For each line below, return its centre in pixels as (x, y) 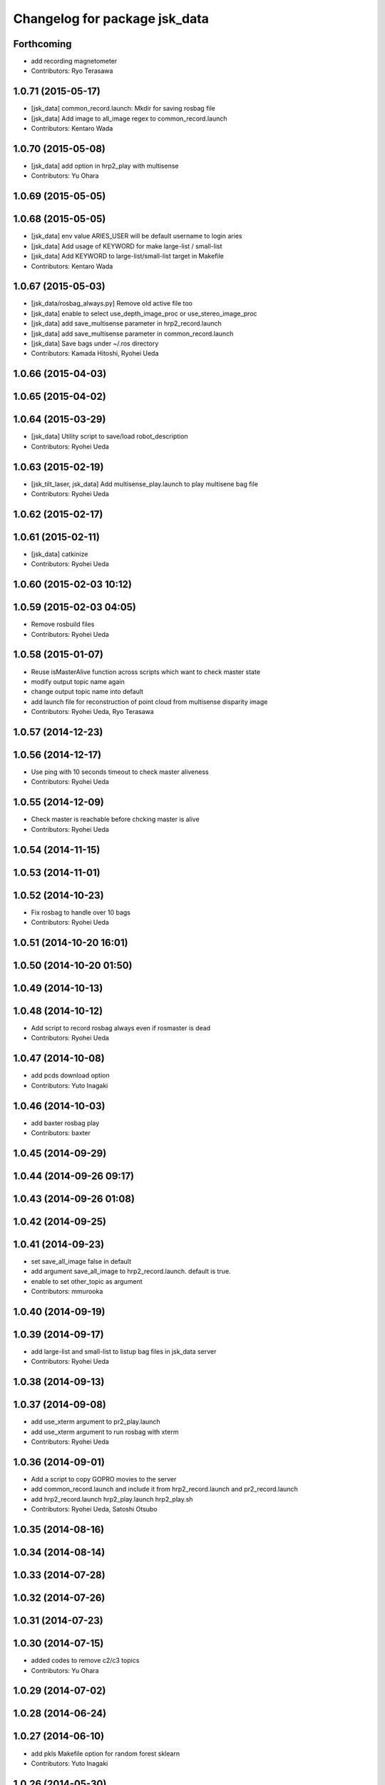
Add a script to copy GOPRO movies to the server (104, 1479)
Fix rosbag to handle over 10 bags (81, 912)
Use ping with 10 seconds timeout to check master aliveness (120, 772)
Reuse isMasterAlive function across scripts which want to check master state (145, 672)
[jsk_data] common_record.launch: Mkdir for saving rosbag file (123, 109)
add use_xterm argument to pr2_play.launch (96, 1422)
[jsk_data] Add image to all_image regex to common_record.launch (129, 119)
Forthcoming (42, 44)
